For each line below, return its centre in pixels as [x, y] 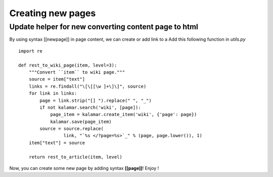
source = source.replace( [72, 129]
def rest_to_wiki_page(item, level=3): [68, 65]
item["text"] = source [57, 143]
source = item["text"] [57, 79]
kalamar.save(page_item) [81, 122]
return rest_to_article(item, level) [75, 157]
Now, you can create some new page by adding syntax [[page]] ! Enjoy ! [84, 168]
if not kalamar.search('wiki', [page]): [90, 107]
